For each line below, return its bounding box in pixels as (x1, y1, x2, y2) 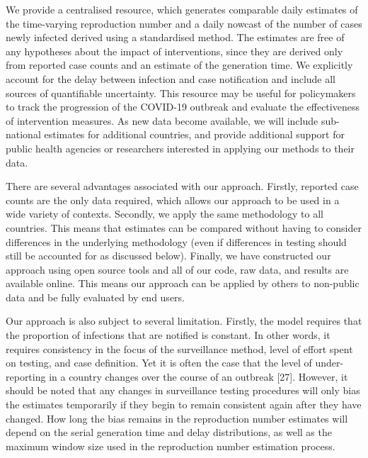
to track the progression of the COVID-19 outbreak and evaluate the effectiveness (6, 99, 360, 114)
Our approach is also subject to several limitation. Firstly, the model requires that (6, 313, 362, 328)
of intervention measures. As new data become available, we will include (6, 113, 318, 128)
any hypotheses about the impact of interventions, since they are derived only (6, 43, 343, 58)
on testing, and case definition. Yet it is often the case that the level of (6, 355, 312, 370)
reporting (6, 369, 46, 384)
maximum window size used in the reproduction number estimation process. (6, 438, 335, 453)
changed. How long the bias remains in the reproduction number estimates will (6, 410, 348, 425)
